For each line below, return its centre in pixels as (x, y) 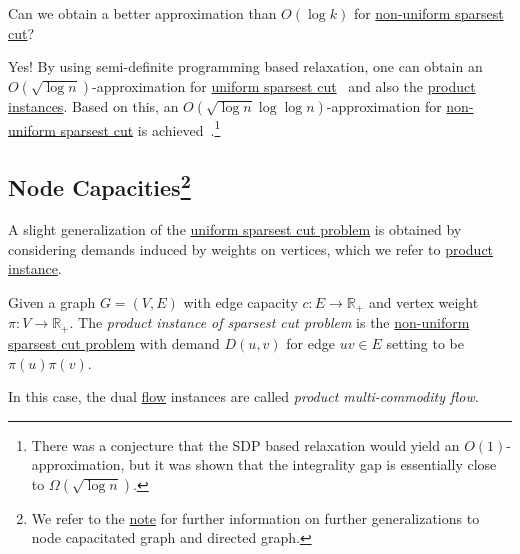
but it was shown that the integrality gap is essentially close (313, 464)
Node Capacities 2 (99, 185)
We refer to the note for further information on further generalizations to (255, 517)
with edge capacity (240, 302)
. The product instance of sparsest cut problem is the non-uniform (269, 322)
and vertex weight (423, 302)
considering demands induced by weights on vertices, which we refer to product (251, 248)
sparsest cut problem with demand (114, 342)
